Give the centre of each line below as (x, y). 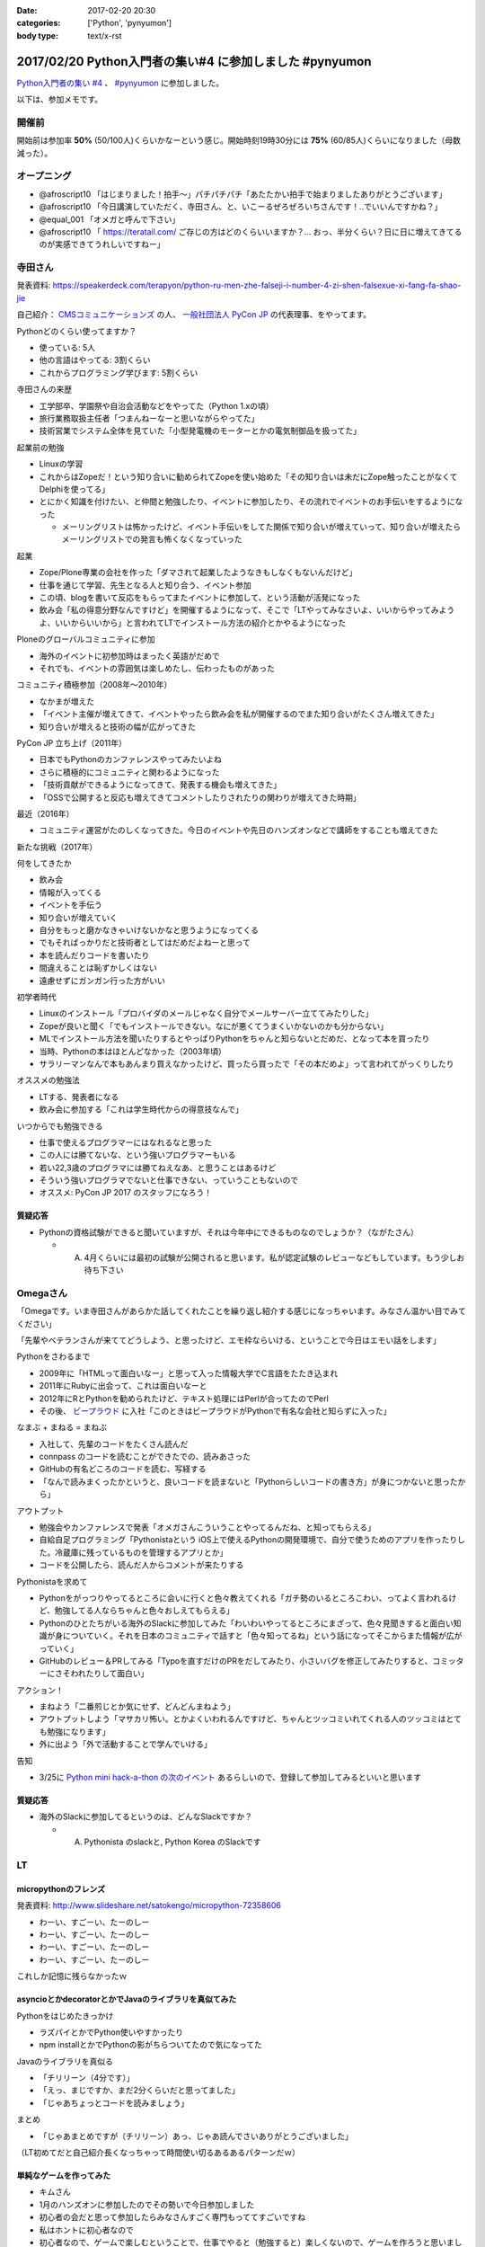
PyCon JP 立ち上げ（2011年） (72, 742)
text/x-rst (105, 35)
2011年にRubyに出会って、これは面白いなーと (123, 1386)
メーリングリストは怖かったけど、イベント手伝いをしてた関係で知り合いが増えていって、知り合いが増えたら (261, 527)
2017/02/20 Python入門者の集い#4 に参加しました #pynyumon (194, 62)
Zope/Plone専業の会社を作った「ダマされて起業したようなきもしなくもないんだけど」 (198, 573)
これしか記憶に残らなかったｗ (72, 1976)
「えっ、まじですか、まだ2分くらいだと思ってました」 (139, 2091)
